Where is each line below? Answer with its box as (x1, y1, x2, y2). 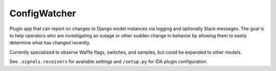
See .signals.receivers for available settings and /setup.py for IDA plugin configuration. (9, 59, 208, 65)
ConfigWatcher (9, 8, 76, 19)
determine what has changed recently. (9, 40, 91, 46)
